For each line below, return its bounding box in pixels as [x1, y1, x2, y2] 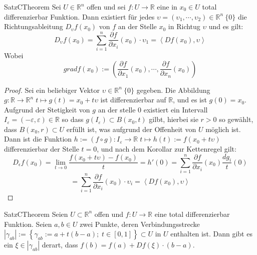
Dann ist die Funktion [4, 134, 72, 144]
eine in [157, 2, 177, 12]
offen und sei [87, 2, 126, 12]
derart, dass [42, 239, 78, 250]
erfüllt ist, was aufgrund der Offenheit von [66, 123, 196, 134]
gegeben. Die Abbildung [136, 84, 210, 95]
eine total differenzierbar [154, 208, 230, 219]
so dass [62, 114, 84, 124]
